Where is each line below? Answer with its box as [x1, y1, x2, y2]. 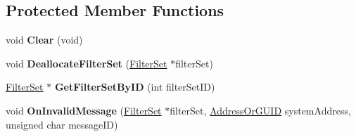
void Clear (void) [6, 32, 83, 47]
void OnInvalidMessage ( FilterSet [6, 103, 162, 117]
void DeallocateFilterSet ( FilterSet [6, 56, 167, 70]
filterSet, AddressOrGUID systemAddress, [170, 103, 351, 117]
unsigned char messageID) [6, 117, 118, 131]
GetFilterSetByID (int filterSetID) [54, 79, 215, 94]
